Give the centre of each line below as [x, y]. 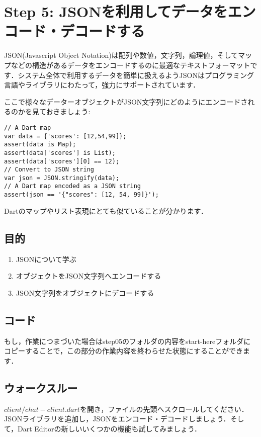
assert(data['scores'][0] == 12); [62, 161]
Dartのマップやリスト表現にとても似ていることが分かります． [106, 210]
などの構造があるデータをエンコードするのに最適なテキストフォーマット [130, 65]
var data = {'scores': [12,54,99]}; [65, 136]
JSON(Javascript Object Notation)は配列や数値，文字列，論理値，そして [121, 55]
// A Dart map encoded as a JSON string [73, 186]
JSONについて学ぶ [46, 259]
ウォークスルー [41, 387]
